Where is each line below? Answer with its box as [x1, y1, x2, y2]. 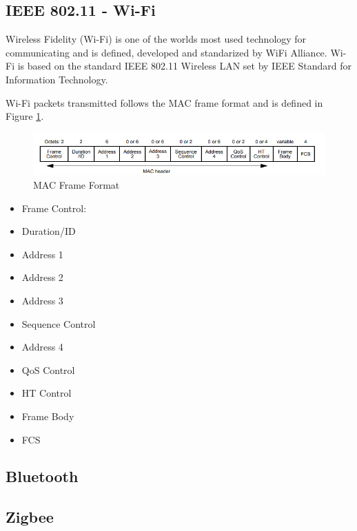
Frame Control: [21, 200, 87, 215]
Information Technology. [6, 72, 108, 86]
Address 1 [21, 247, 63, 261]
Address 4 [21, 340, 63, 354]
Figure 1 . [6, 109, 44, 123]
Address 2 [21, 270, 63, 284]
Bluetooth [6, 466, 79, 487]
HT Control [21, 386, 72, 400]
